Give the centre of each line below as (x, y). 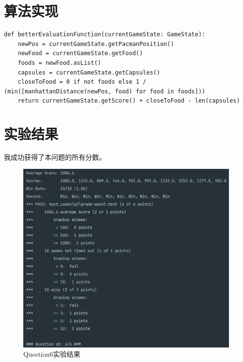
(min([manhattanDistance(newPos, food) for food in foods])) (105, 91)
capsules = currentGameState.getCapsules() (89, 72)
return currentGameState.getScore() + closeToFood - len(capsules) (129, 101)
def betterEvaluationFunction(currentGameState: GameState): (105, 35)
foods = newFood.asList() (59, 63)
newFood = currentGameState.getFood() (80, 53)
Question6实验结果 (52, 354)
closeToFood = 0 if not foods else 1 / (82, 82)
